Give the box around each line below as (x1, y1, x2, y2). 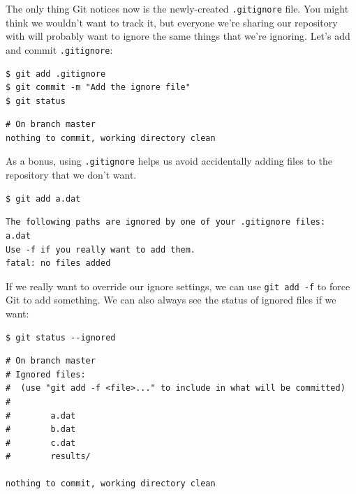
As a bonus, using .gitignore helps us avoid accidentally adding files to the (6, 154, 332, 168)
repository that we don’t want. (6, 167, 137, 182)
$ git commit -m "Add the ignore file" (6, 82, 191, 93)
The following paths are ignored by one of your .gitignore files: (6, 217, 326, 227)
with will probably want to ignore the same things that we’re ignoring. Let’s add (6, 29, 350, 43)
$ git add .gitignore (6, 68, 106, 79)
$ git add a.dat (6, 193, 81, 204)
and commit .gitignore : (6, 42, 113, 57)
